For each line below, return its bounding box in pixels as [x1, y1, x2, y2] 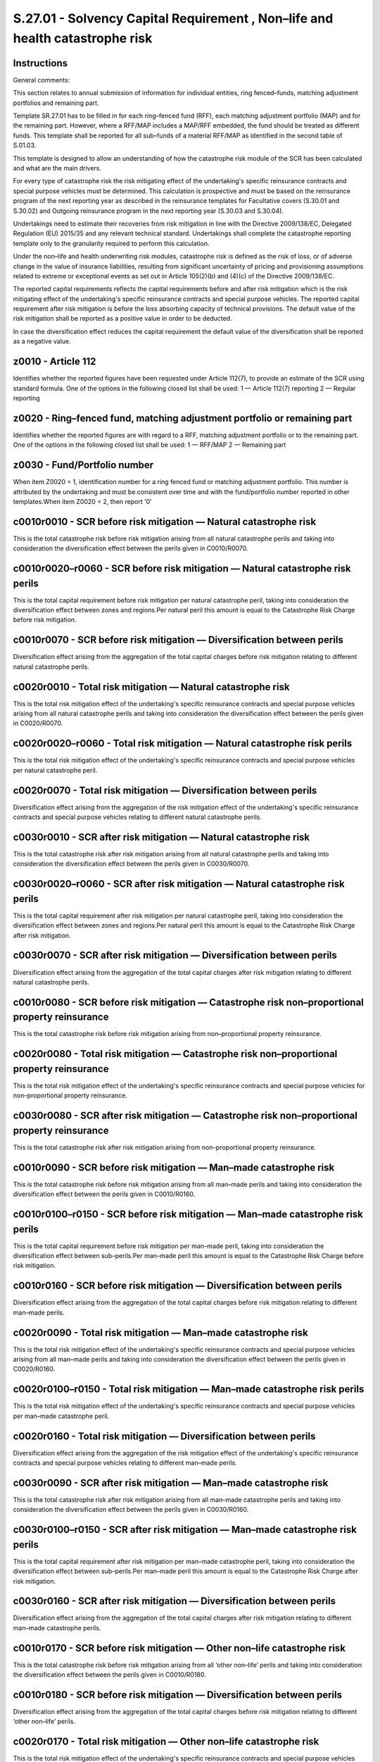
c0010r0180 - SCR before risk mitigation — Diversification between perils [13, 1689, 343, 1701]
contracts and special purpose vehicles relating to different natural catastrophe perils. [13, 813, 262, 821]
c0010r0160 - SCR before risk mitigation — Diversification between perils [13, 1280, 343, 1292]
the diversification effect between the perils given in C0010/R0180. [13, 1670, 207, 1679]
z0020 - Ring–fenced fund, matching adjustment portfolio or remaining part [13, 412, 353, 424]
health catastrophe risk [13, 30, 153, 46]
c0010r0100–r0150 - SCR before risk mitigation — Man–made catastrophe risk [13, 1208, 364, 1220]
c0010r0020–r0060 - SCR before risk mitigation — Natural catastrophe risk [13, 562, 351, 574]
